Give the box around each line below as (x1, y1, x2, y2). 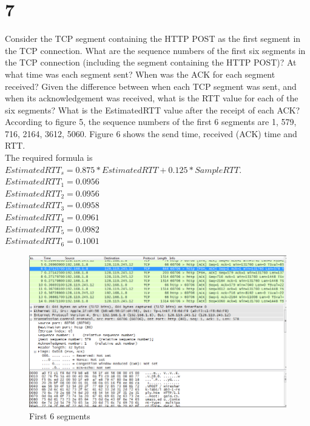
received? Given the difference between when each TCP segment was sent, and (5, 79, 297, 92)
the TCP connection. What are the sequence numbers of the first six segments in (5, 44, 306, 56)
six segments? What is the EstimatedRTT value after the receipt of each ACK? (5, 103, 300, 116)
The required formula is (5, 151, 93, 164)
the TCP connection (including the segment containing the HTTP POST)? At (5, 56, 297, 69)
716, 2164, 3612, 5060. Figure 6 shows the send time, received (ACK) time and (5, 127, 297, 140)
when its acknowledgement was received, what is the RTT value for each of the (5, 92, 298, 104)
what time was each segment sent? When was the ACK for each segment (5, 67, 275, 80)
